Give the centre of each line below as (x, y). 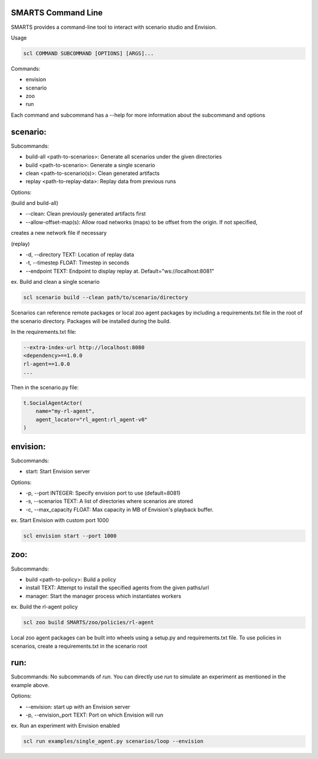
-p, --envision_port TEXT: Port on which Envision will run (95, 715)
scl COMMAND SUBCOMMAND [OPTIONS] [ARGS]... (89, 53)
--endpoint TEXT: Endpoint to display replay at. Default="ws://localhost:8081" (120, 271)
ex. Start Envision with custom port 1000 (60, 521)
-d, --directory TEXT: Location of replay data (80, 255)
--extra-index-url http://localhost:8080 (84, 347)
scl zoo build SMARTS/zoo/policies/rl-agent (89, 622)
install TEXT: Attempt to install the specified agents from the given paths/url (117, 588)
